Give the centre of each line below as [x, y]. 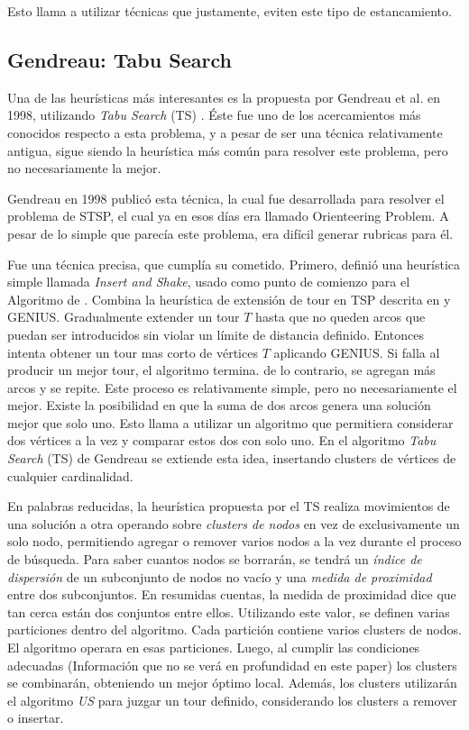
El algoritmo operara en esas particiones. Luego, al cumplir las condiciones [214, 648]
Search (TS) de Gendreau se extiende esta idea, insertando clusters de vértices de [232, 458]
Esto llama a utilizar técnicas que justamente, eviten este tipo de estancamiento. [230, 11]
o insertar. [36, 718]
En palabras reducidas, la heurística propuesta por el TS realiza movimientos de [229, 506]
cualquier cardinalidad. [70, 475]
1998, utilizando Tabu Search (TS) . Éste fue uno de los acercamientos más [214, 115]
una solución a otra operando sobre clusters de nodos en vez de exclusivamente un [234, 523]
